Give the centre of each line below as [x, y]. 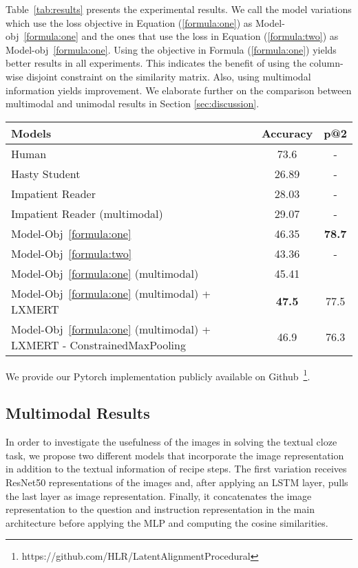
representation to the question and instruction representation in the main [160, 509]
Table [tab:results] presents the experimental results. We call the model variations [179, 9]
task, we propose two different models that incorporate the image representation [175, 455]
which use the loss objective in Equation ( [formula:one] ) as [129, 22]
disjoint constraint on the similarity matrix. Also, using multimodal [169, 76]
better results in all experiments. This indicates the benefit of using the [156, 63]
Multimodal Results [78, 413]
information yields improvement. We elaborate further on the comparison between [179, 90]
